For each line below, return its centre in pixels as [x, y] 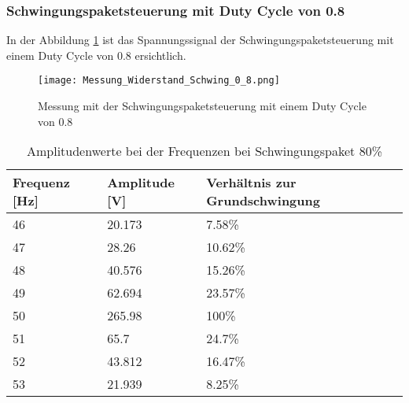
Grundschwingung [263, 201]
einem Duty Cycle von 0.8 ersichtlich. [96, 55]
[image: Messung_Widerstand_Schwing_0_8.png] [159, 81]
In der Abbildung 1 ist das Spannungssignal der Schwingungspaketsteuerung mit [200, 40]
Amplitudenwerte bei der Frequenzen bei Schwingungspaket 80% [204, 151]
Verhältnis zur [251, 183]
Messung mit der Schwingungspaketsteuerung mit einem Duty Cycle [202, 106]
